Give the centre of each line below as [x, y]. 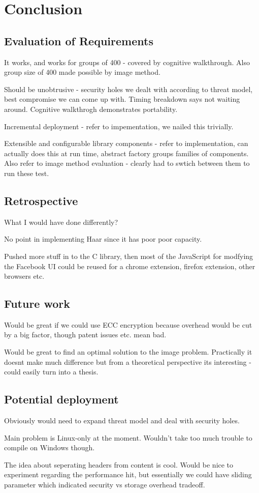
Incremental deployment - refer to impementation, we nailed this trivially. [119, 126]
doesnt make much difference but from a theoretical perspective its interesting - [128, 361]
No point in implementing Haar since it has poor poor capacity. [103, 239]
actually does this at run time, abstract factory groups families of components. [126, 153]
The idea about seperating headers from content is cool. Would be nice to [119, 464]
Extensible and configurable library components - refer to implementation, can [126, 143]
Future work [37, 303]
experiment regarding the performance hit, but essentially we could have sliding [128, 474]
